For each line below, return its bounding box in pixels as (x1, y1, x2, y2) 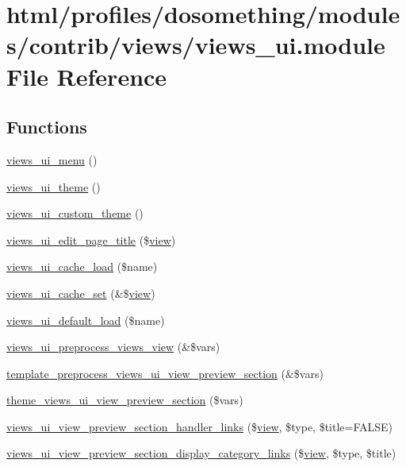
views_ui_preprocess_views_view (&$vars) (6, 338, 220, 355)
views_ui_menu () (6, 151, 98, 168)
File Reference (6, 60, 167, 92)
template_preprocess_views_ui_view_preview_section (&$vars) (6, 365, 324, 381)
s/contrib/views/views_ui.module (6, 29, 385, 61)
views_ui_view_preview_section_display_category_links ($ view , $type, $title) (6, 445, 396, 461)
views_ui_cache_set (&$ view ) (6, 284, 155, 301)
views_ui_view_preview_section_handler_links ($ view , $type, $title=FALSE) (6, 418, 393, 434)
